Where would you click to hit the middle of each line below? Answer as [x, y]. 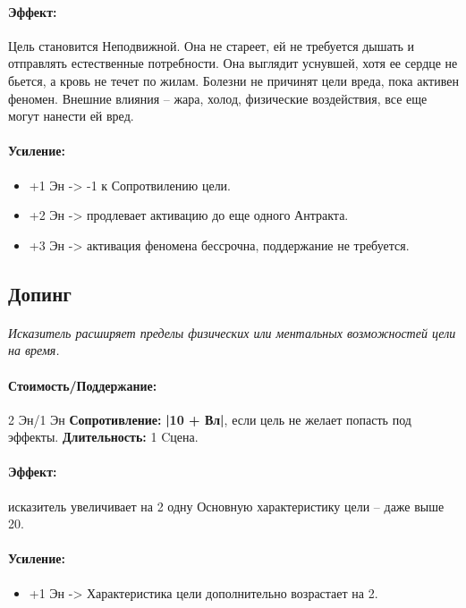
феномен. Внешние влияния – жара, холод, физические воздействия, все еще [218, 98]
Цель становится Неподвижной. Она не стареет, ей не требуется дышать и [212, 45]
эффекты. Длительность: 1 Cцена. [103, 437]
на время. [34, 350]
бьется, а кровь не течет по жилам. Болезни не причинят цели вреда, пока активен [233, 80]
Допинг [40, 293]
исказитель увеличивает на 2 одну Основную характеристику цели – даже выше [226, 506]
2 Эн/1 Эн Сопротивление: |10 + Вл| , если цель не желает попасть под [210, 419]
